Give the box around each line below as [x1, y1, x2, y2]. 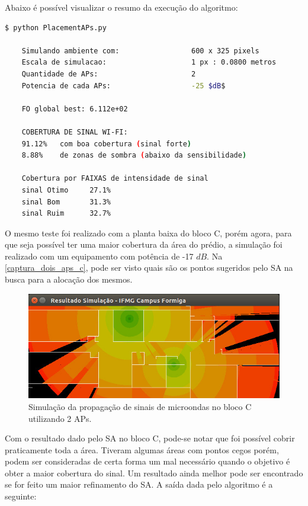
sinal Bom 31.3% [21, 197, 111, 206]
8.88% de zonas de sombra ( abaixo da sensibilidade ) [21, 151, 247, 160]
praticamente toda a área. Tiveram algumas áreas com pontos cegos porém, [5, 443, 279, 456]
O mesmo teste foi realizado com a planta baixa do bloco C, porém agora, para [5, 226, 292, 239]
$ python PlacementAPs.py [5, 23, 107, 32]
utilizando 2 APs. [28, 412, 92, 424]
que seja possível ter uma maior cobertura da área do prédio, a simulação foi [5, 238, 283, 251]
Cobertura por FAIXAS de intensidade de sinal [21, 174, 208, 183]
